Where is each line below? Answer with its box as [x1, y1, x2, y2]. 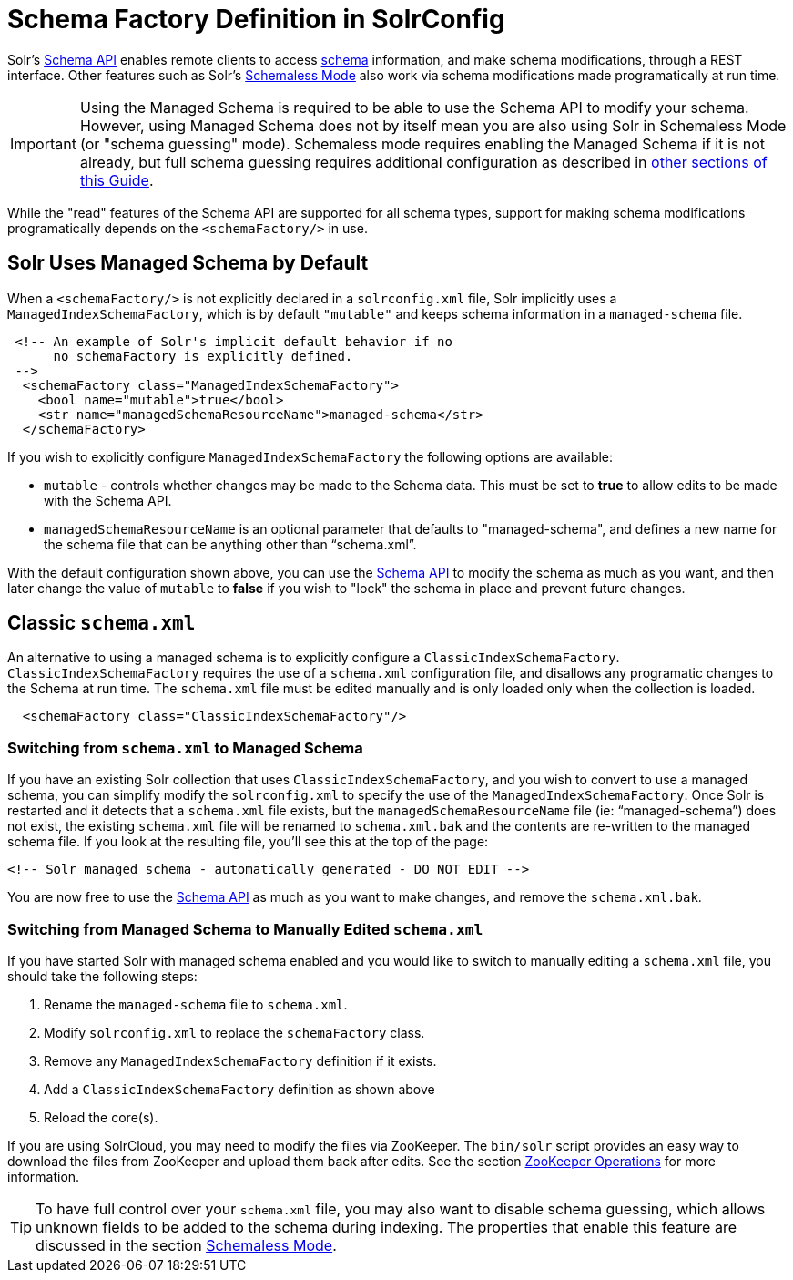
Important [10, 134, 76, 153]
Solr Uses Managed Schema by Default [7, 251, 369, 275]
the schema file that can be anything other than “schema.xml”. [44, 536, 417, 552]
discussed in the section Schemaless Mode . [36, 1235, 337, 1254]
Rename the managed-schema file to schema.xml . [44, 996, 348, 1012]
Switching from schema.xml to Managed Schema [7, 738, 363, 757]
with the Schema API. [44, 492, 172, 508]
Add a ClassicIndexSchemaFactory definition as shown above [44, 1080, 435, 1097]
